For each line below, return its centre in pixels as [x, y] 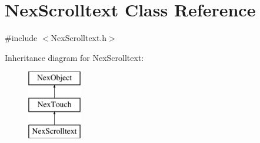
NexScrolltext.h [79, 38]
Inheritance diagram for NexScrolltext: [74, 57]
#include [21, 38]
